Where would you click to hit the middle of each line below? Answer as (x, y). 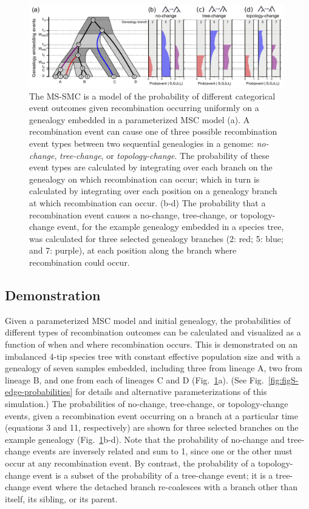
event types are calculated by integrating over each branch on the (151, 167)
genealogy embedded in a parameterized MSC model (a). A (140, 119)
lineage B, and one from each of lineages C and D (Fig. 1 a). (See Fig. (134, 379)
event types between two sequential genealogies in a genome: (141, 143)
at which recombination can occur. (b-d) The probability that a (148, 203)
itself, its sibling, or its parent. (61, 498)
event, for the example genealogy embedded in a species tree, (171, 227)
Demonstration (53, 295)
